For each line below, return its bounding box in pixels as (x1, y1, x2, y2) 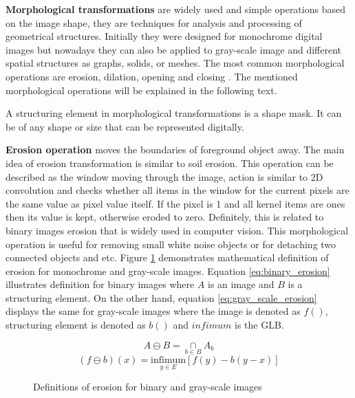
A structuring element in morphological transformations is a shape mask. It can (6, 106, 342, 120)
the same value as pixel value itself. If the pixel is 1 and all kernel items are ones (6, 196, 345, 210)
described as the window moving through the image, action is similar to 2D (6, 169, 323, 184)
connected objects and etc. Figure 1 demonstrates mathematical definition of (6, 250, 329, 265)
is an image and (208, 277, 275, 291)
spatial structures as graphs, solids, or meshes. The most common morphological (6, 56, 345, 70)
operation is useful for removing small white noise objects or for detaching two (6, 236, 336, 251)
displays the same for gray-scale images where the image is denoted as (6, 304, 301, 318)
